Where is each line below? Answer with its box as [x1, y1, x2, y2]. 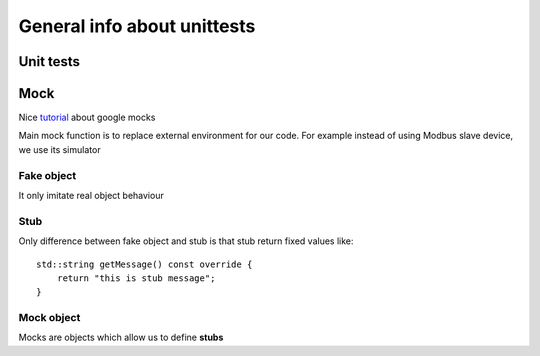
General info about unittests [18, 15, 256, 37]
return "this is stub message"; [56, 272, 216, 284]
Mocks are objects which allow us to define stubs [18, 331, 224, 344]
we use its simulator [18, 143, 101, 155]
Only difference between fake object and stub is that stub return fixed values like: [18, 235, 354, 247]
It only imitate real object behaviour [18, 190, 164, 201]
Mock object [18, 311, 81, 325]
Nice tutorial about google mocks [18, 111, 156, 124]
